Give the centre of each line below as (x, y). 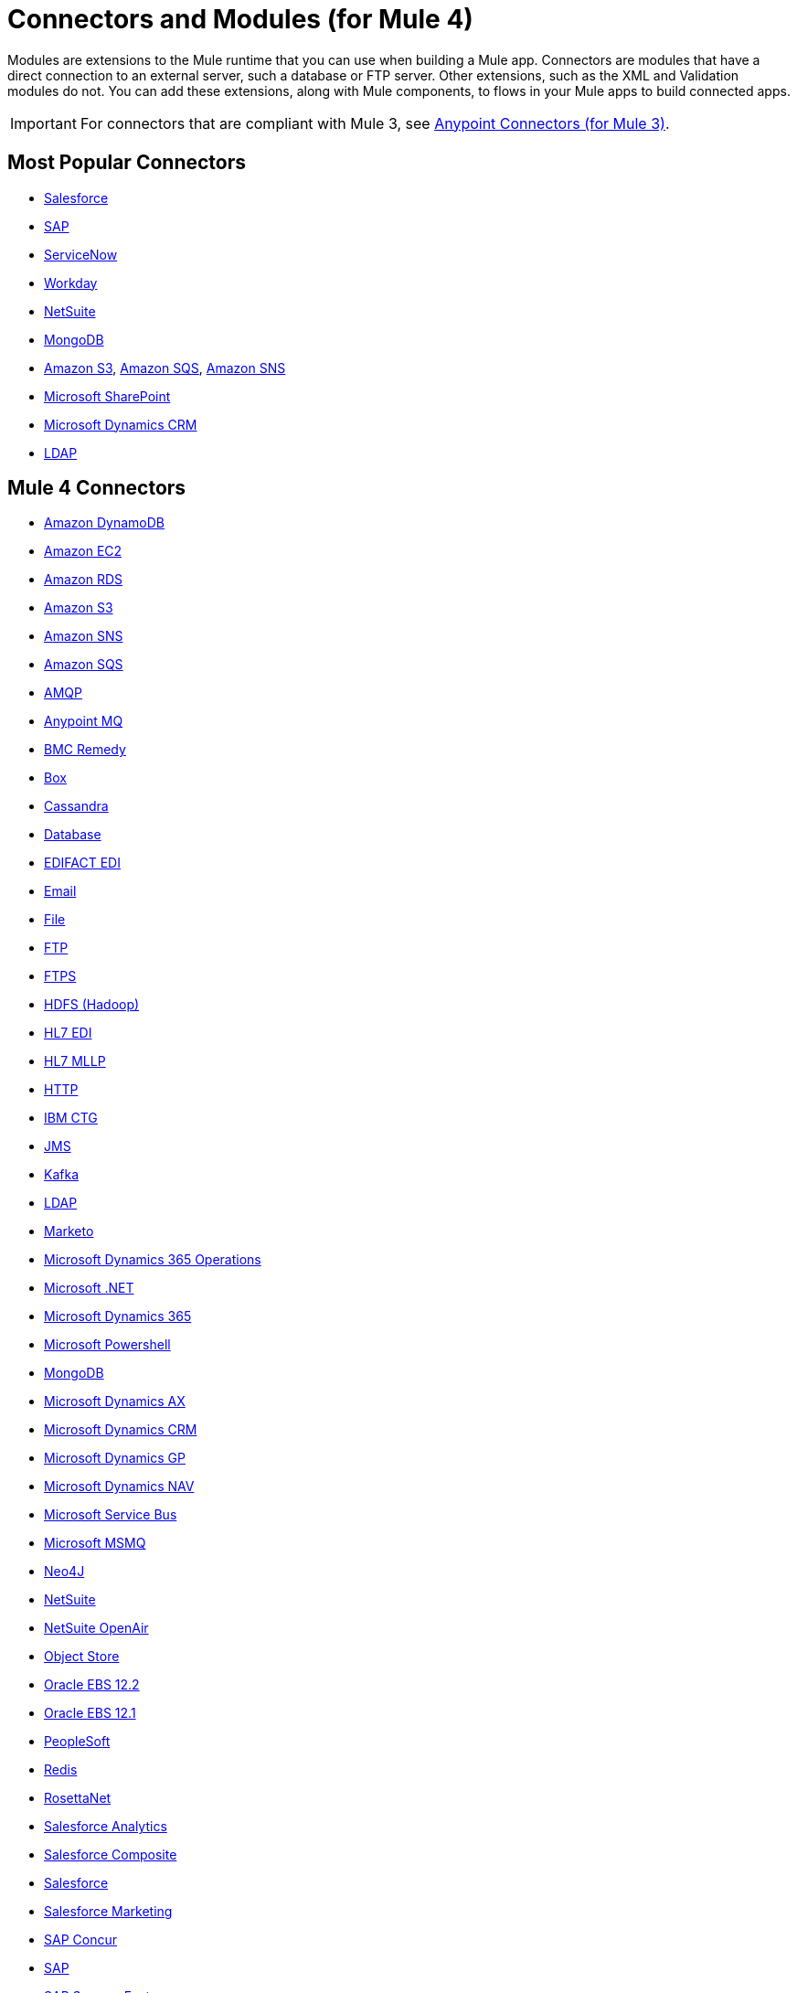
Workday (71, 282)
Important (43, 123)
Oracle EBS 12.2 (92, 1685)
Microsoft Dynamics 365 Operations (153, 1260)
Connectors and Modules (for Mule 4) (240, 19)
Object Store (82, 1657)
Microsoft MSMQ (95, 1543)
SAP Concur (80, 1940)
